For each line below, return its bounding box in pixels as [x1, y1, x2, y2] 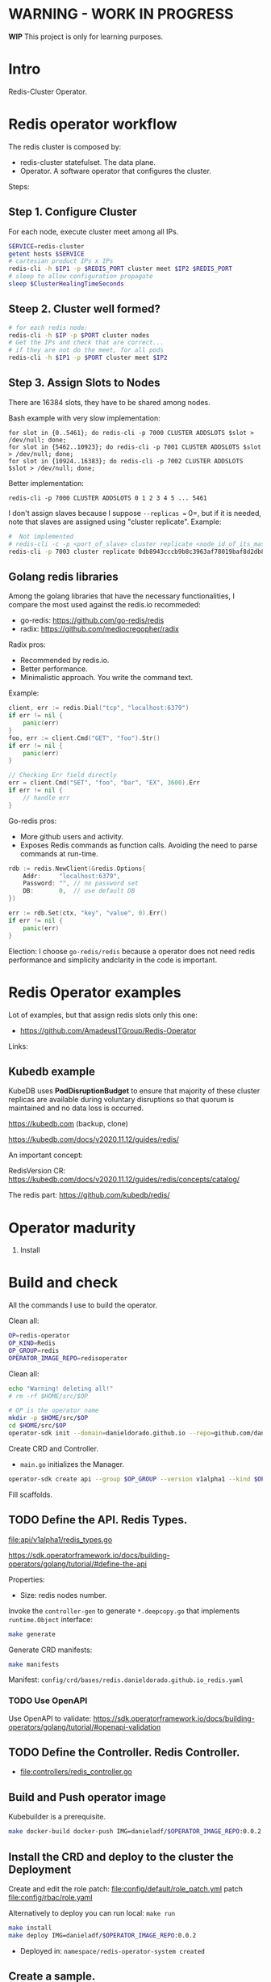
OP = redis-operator [8, 1332, 70, 1340]
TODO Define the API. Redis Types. [8, 1513, 188, 1527]
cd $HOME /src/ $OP [8, 1422, 67, 1430]
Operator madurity [8, 1219, 136, 1237]
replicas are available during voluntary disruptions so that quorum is [8, 1095, 235, 1105]
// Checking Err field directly [8, 771, 117, 780]
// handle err [23, 793, 70, 801]
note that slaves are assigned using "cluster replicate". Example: [8, 517, 222, 526]
